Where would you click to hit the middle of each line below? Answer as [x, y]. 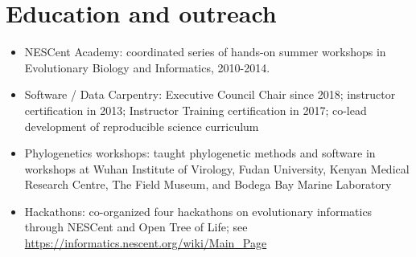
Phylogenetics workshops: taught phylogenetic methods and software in [200, 153]
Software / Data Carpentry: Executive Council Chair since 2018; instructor [210, 94]
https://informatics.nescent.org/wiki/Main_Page [146, 243]
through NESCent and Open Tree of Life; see [136, 227]
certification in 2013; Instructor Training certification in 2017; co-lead [196, 110]
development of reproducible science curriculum [142, 126]
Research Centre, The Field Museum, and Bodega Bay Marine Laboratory [208, 184]
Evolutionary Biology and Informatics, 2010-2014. [147, 67]
